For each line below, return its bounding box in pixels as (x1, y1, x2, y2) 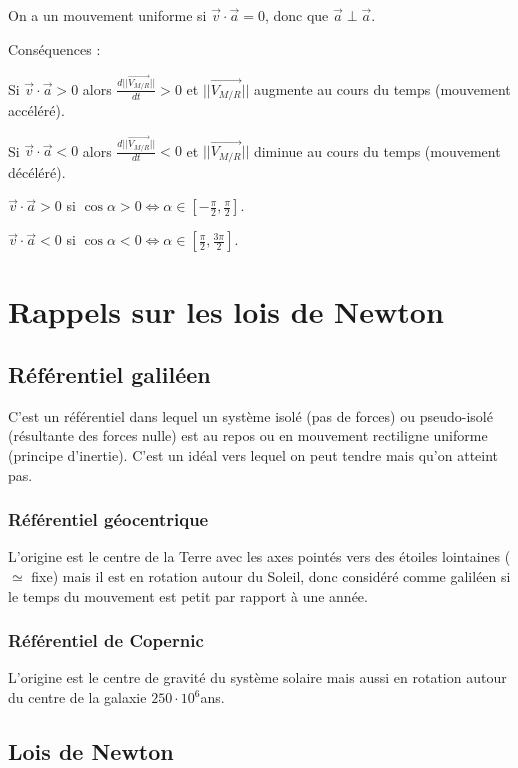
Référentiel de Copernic (8, 628, 204, 653)
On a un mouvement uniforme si (8, 5, 207, 25)
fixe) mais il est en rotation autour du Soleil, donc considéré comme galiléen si (31, 566, 511, 587)
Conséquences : (8, 38, 101, 59)
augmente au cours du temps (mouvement (253, 78, 511, 99)
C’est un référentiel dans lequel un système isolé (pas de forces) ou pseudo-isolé (8, 405, 493, 426)
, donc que (264, 5, 329, 25)
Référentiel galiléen (8, 359, 211, 390)
